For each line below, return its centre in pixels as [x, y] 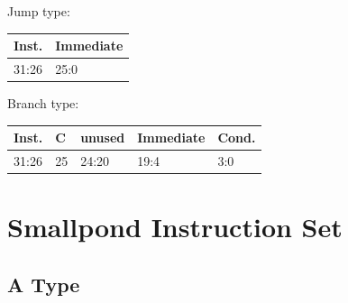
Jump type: [39, 11]
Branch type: [43, 103]
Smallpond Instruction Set [175, 227]
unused [103, 138]
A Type [44, 284]
